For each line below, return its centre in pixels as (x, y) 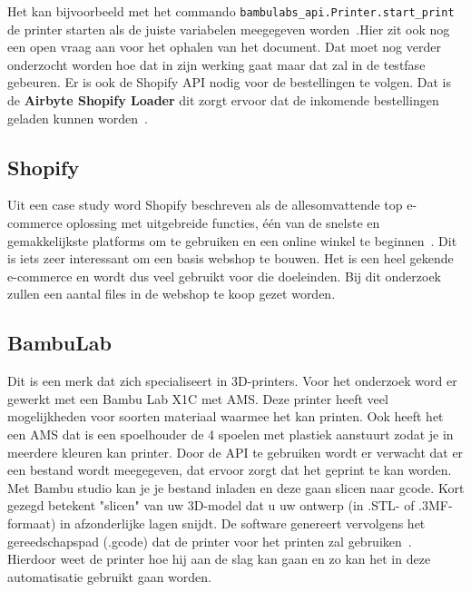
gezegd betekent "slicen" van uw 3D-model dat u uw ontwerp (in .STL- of (211, 505)
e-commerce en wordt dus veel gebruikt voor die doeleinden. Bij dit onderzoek (225, 276)
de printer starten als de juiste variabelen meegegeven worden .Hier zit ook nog (229, 29)
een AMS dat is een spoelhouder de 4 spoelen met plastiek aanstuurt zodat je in (231, 434)
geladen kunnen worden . (78, 118)
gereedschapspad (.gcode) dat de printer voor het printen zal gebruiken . (210, 541)
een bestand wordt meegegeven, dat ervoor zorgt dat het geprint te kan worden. (230, 470)
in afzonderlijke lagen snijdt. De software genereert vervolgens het (242, 523)
